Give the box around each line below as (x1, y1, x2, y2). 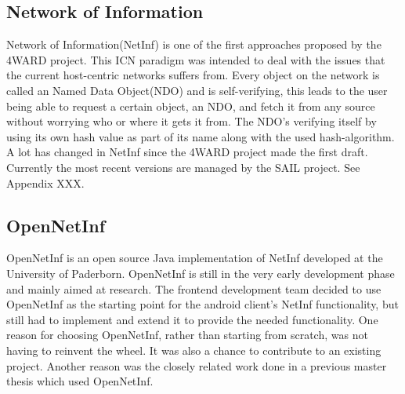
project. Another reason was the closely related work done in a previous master (6, 357, 387, 374)
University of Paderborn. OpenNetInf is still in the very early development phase (6, 264, 395, 281)
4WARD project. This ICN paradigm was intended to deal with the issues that (6, 51, 385, 67)
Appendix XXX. (6, 174, 85, 191)
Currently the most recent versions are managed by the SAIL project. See (6, 159, 360, 175)
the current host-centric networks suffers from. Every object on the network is (6, 67, 380, 83)
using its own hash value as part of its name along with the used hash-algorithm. (6, 128, 395, 144)
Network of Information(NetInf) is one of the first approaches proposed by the (6, 36, 381, 53)
